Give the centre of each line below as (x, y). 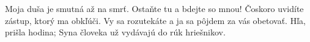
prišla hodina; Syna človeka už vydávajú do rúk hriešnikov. (115, 32)
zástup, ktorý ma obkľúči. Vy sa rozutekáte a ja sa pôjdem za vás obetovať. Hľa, (155, 20)
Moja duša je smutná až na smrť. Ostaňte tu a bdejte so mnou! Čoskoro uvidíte (154, 8)
